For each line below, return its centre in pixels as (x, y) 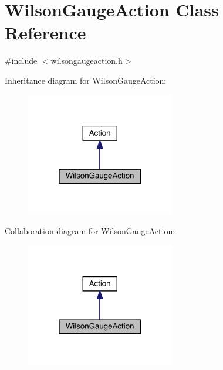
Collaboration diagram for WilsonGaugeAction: (90, 231)
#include (21, 61)
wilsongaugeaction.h (87, 61)
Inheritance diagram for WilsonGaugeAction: (86, 80)
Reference (45, 32)
